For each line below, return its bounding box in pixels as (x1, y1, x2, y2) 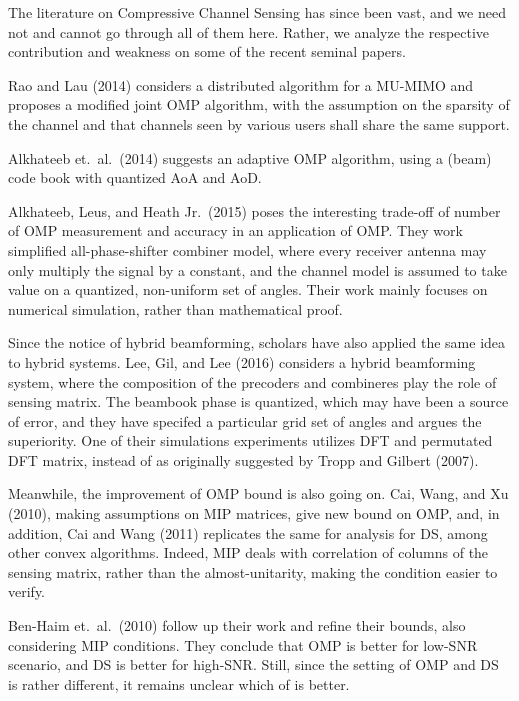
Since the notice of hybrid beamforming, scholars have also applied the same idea (8, 332, 506, 353)
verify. (8, 581, 46, 602)
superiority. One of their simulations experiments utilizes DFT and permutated (8, 430, 493, 451)
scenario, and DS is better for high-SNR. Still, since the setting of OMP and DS (8, 654, 499, 675)
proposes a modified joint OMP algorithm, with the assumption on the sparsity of (8, 94, 510, 115)
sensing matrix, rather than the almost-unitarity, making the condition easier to (8, 561, 498, 582)
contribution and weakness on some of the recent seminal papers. (8, 41, 406, 62)
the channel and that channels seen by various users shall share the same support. (8, 113, 510, 134)
